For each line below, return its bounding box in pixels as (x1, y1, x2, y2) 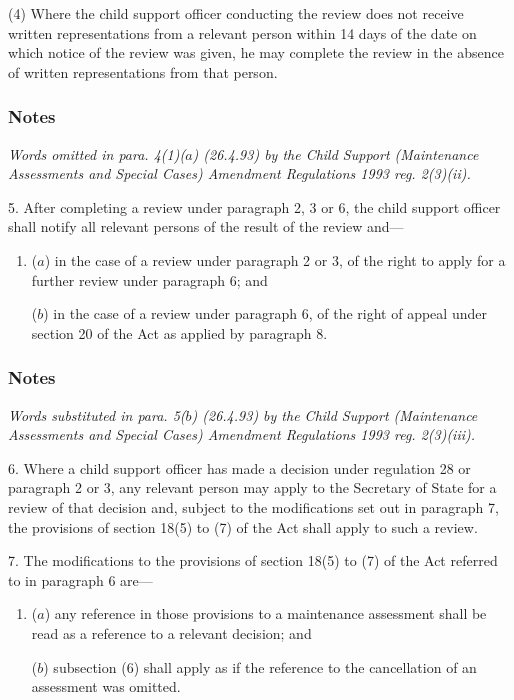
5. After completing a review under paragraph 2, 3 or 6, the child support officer (8, 196, 501, 217)
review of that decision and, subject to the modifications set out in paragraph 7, (8, 496, 499, 517)
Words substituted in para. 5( (8, 404, 186, 425)
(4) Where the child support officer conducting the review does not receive (8, 3, 464, 23)
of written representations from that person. (8, 61, 278, 82)
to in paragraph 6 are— (8, 569, 153, 590)
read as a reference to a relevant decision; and (31, 622, 312, 643)
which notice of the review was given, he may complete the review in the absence (8, 42, 504, 63)
